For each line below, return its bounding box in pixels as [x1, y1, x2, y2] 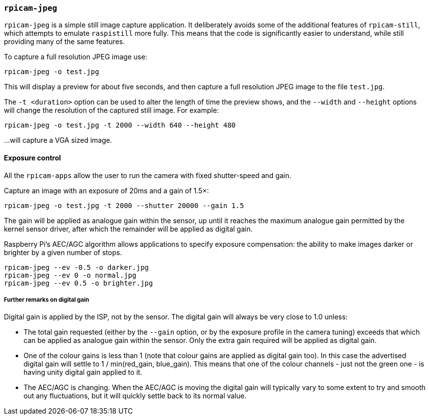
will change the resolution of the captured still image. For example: [4, 106, 219, 115]
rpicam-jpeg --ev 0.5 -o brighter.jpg [4, 279, 153, 287]
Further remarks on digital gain [4, 296, 89, 303]
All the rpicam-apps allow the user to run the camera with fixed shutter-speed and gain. [4, 171, 292, 180]
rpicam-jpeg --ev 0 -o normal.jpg [4, 271, 136, 279]
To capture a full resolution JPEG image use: [4, 52, 147, 61]
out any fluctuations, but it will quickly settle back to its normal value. [24, 392, 246, 400]
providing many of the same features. [4, 37, 125, 46]
